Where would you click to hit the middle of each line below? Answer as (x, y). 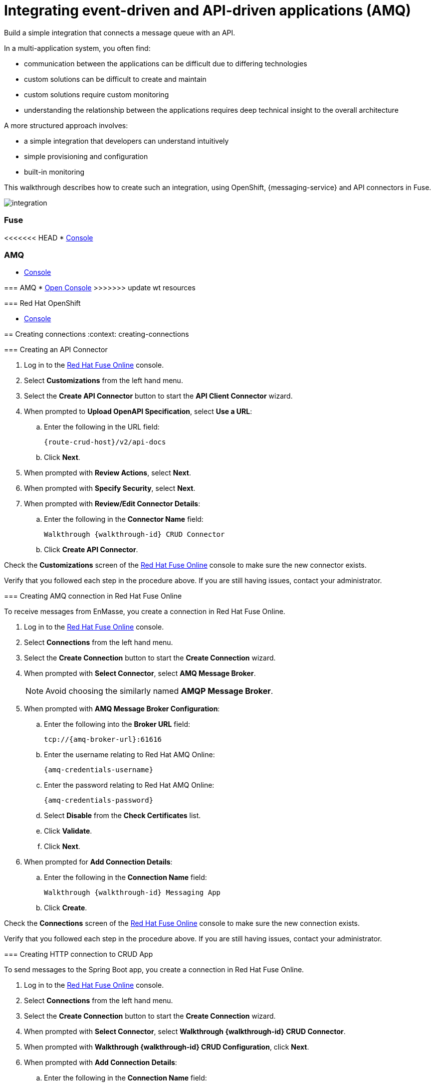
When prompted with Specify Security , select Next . (110, 488)
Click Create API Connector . (91, 550)
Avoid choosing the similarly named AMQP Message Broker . (159, 691)
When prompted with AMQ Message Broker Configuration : (122, 709)
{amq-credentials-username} (99, 770)
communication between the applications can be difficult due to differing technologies (166, 63)
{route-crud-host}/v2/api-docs (105, 442)
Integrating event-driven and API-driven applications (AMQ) (208, 10)
